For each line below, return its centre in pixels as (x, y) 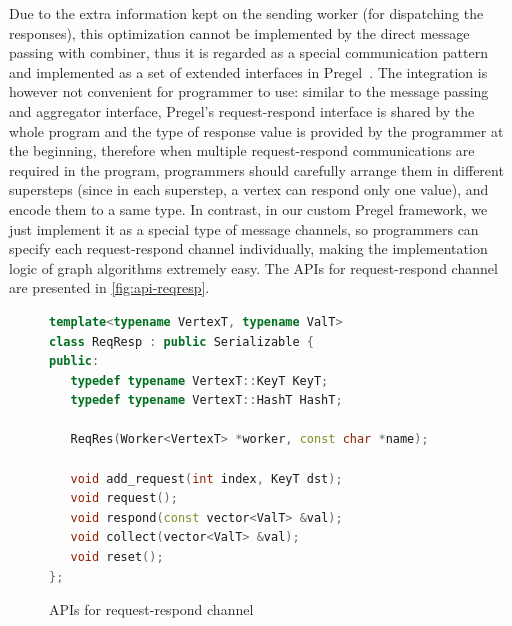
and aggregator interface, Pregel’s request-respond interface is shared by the (242, 110)
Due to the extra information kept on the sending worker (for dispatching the (246, 13)
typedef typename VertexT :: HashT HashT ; (206, 400)
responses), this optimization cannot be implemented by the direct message (239, 32)
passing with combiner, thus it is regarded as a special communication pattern (248, 52)
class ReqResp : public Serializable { (181, 341)
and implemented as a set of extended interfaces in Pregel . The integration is (248, 71)
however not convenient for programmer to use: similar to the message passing (249, 91)
